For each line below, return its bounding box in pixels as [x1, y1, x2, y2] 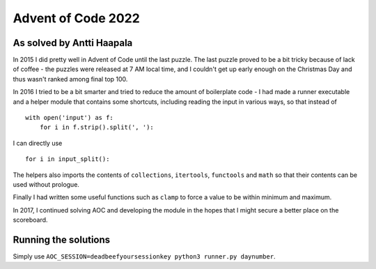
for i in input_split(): [25, 155, 110, 163]
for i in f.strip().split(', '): [39, 123, 155, 132]
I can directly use [13, 139, 63, 147]
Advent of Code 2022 [13, 10, 141, 26]
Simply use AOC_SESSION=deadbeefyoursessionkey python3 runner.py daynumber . [13, 252, 276, 261]
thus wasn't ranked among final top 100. [13, 75, 128, 83]
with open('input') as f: [25, 114, 114, 122]
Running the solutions [13, 233, 111, 245]
